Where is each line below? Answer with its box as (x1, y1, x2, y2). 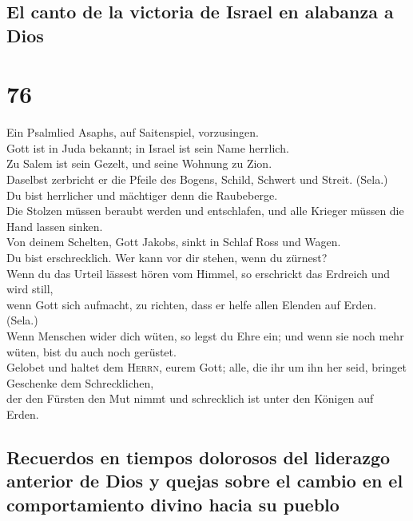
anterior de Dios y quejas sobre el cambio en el (6, 468, 403, 493)
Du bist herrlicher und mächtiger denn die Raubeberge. (6, 186, 278, 203)
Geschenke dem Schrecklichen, (6, 374, 154, 391)
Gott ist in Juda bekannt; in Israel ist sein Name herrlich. (6, 139, 289, 156)
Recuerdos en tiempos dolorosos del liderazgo (6, 444, 391, 469)
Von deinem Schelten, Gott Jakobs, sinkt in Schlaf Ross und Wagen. (6, 233, 341, 250)
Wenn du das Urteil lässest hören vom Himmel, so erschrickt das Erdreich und (6, 264, 391, 281)
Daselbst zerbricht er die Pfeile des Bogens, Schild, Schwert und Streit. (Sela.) (6, 171, 388, 188)
